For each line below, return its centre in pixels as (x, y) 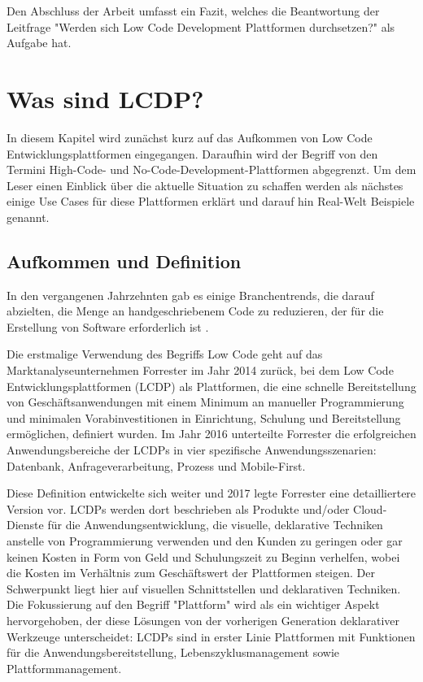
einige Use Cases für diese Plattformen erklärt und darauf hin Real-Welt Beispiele (211, 201)
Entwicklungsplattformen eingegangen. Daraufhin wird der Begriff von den (192, 153)
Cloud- (370, 508)
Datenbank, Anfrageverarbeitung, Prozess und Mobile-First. (156, 465)
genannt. (28, 217)
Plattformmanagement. (64, 668)
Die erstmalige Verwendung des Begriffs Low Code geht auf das (165, 354)
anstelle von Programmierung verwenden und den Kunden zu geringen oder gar (205, 540)
